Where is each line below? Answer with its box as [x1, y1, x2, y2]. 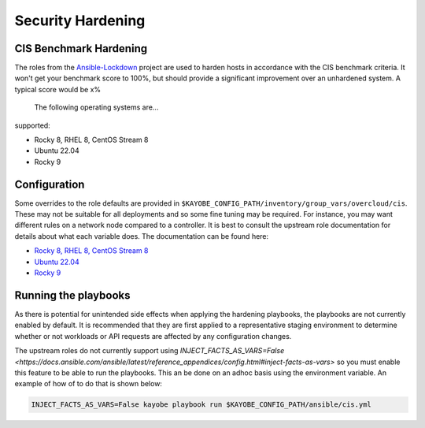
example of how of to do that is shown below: [14, 379, 163, 389]
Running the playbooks [14, 288, 131, 302]
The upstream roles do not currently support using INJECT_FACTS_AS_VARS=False [14, 346, 285, 355]
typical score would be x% [14, 84, 102, 94]
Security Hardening [14, 12, 146, 29]
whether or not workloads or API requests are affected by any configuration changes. [14, 331, 292, 341]
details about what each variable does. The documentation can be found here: [14, 231, 269, 240]
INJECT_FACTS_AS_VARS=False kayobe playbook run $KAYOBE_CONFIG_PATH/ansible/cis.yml [31, 400, 371, 409]
